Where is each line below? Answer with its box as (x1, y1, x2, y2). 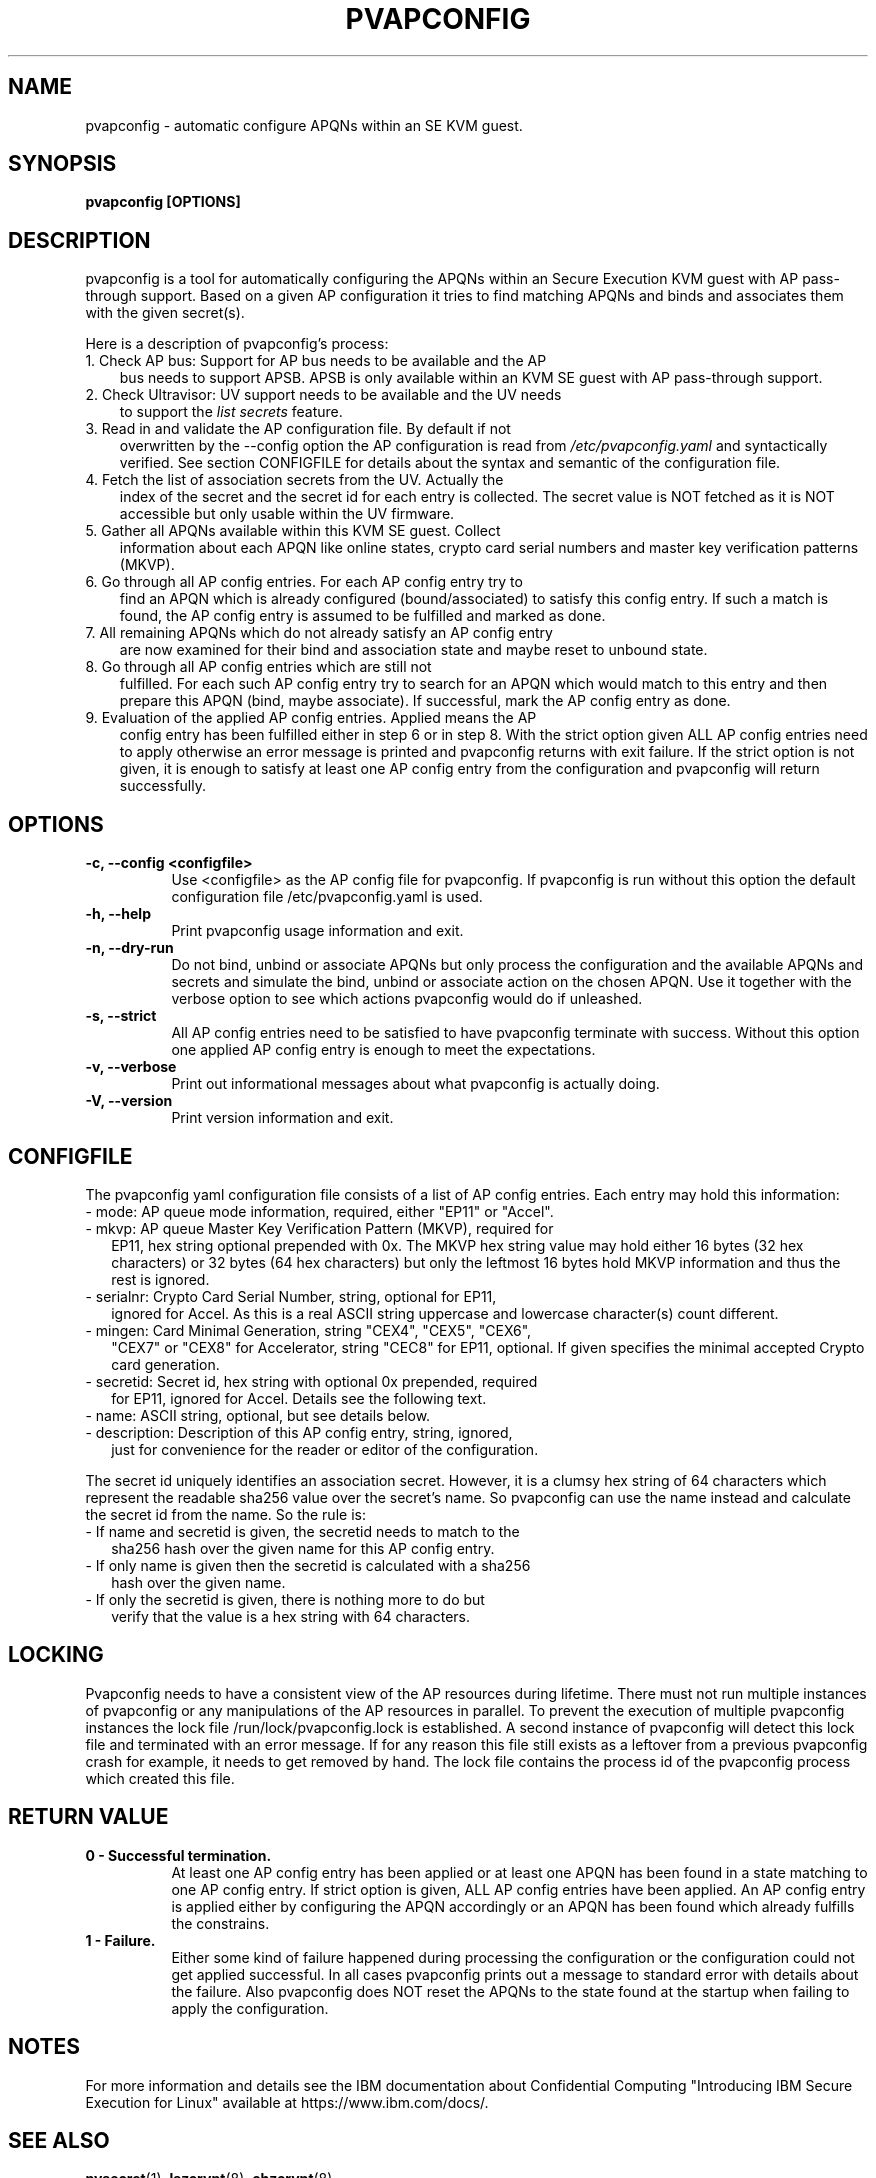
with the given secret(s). (85, 304, 245, 322)
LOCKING (8, 1642, 104, 1668)
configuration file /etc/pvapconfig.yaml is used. (171, 888, 483, 906)
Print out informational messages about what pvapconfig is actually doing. (171, 1075, 660, 1093)
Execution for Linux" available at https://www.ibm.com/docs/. (85, 2093, 489, 2111)
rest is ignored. (111, 1270, 210, 1288)
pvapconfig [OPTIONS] (85, 193, 241, 211)
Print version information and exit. (171, 1109, 394, 1127)
